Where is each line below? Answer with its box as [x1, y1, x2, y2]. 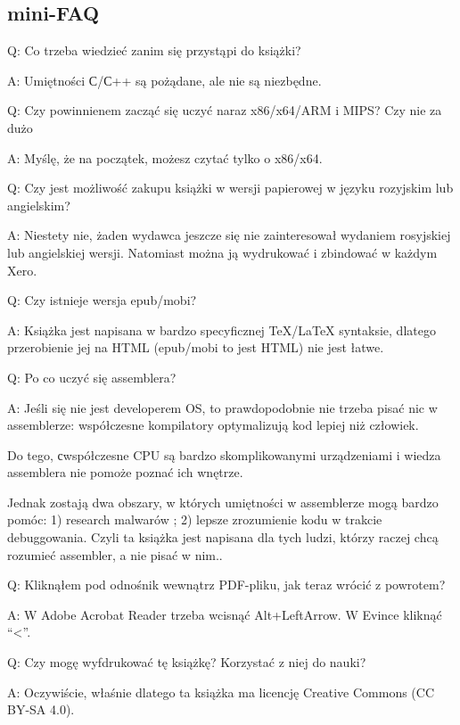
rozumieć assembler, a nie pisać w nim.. [7, 545, 223, 564]
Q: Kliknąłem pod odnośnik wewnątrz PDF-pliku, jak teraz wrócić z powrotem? [7, 575, 446, 594]
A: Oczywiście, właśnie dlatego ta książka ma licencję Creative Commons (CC [7, 682, 435, 701]
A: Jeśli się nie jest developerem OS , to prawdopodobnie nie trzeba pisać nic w [7, 398, 438, 416]
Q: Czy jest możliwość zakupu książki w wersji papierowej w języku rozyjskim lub [7, 178, 454, 197]
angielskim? [7, 195, 70, 214]
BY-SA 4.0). [7, 700, 75, 719]
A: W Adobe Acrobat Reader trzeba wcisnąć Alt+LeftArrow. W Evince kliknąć [7, 605, 442, 623]
